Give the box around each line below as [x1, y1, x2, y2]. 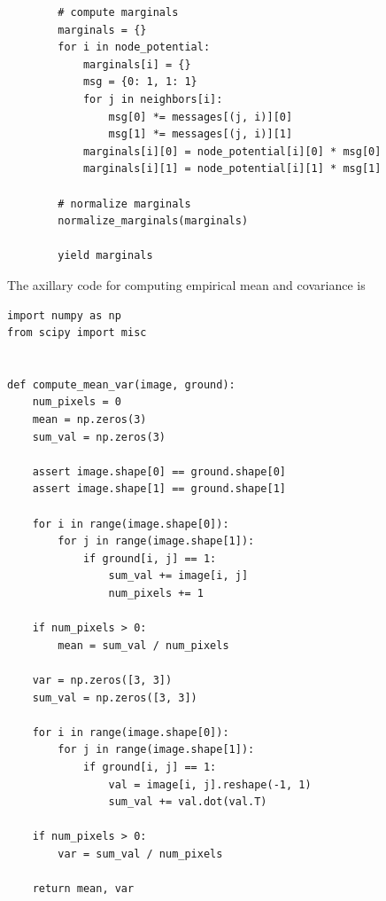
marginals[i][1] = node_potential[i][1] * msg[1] [82, 162, 382, 176]
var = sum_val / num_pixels [58, 847, 223, 860]
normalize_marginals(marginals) [58, 215, 249, 228]
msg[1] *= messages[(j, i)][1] [108, 128, 293, 141]
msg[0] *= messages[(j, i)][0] [108, 110, 293, 123]
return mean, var [32, 882, 135, 896]
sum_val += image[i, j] [108, 569, 249, 583]
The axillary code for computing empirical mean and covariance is [7, 275, 366, 294]
